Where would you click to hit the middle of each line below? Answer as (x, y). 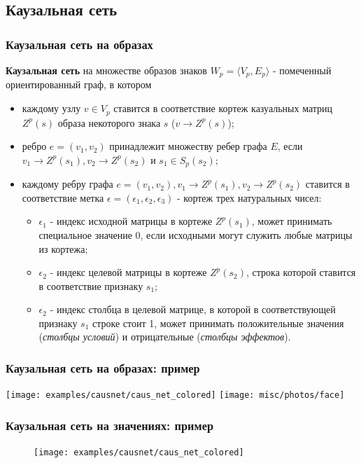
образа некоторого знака (109, 122)
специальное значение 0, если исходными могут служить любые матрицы (196, 234)
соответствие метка (63, 197)
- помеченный (302, 70)
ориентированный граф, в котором (79, 84)
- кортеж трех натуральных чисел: (249, 197)
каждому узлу (51, 108)
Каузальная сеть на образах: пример (103, 368)
